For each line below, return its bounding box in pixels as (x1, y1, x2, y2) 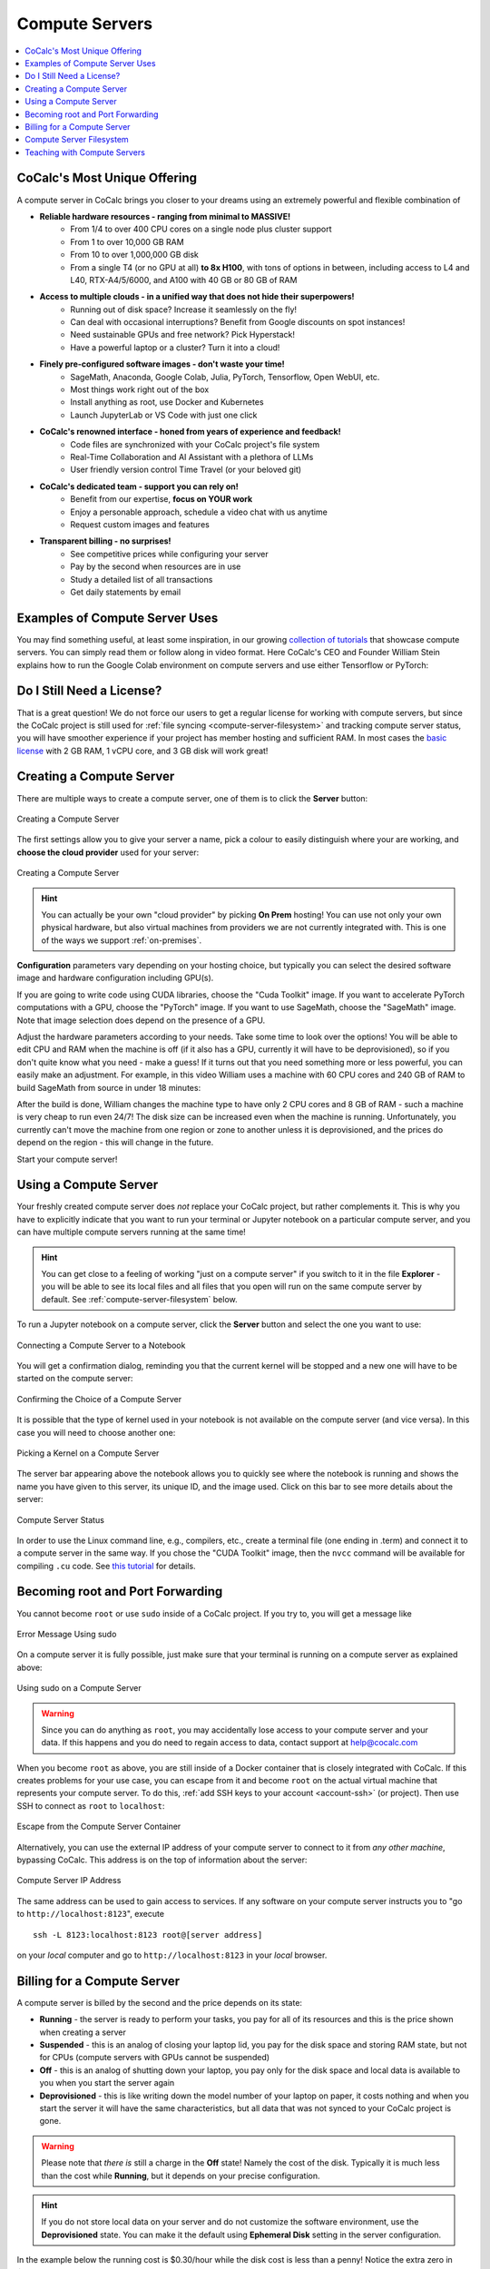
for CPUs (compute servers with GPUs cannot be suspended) (39, 2052, 270, 2063)
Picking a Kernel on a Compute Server (16, 1448, 160, 1459)
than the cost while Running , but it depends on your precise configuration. (41, 2170, 321, 2181)
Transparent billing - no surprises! (39, 535, 171, 546)
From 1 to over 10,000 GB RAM (70, 236, 185, 247)
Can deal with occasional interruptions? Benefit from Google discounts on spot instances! (70, 317, 406, 328)
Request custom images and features (70, 518, 211, 530)
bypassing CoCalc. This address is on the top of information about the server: (16, 1854, 308, 1865)
